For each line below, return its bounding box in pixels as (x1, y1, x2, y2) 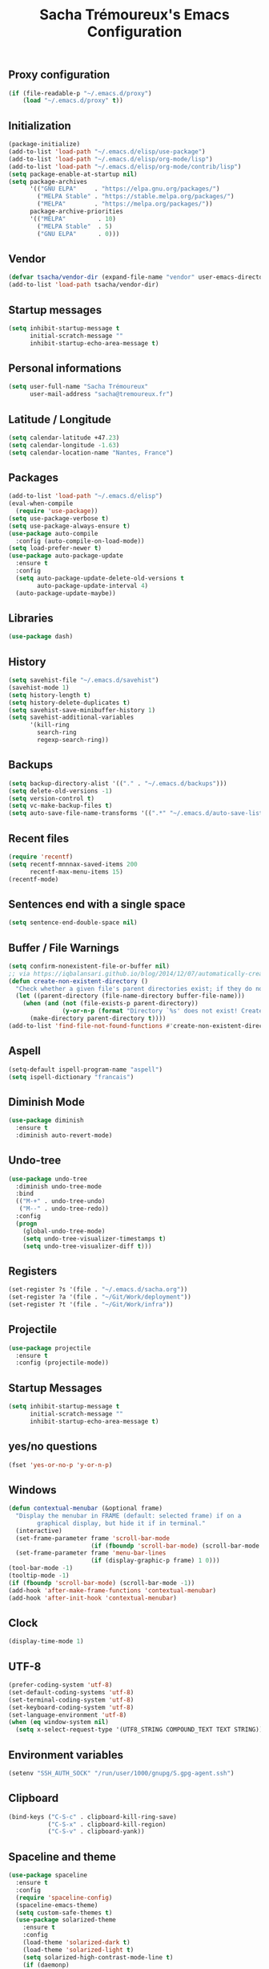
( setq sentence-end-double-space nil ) (8, 919, 138, 927)
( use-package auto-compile (8, 529, 98, 537)
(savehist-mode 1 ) (8, 683, 70, 691)
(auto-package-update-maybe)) (15, 589, 116, 597)
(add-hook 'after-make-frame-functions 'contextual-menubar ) (8, 1586, 217, 1595)
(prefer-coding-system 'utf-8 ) (8, 1681, 113, 1690)
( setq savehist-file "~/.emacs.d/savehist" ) (8, 676, 159, 684)
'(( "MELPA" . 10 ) (29, 214, 116, 222)
